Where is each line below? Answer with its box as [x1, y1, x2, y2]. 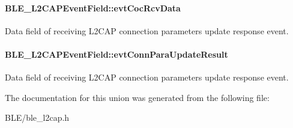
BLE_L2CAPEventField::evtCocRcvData [5, 1, 181, 14]
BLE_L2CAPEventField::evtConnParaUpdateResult [5, 47, 228, 60]
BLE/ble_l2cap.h [5, 111, 70, 124]
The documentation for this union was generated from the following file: [5, 91, 270, 103]
